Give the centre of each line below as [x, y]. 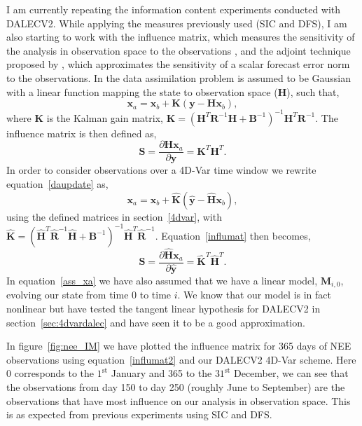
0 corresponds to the [50, 373]
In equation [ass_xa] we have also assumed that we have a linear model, [162, 280]
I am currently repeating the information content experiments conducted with [174, 9]
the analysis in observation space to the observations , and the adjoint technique [179, 50]
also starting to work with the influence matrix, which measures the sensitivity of [181, 37]
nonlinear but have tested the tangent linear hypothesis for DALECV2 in [163, 308]
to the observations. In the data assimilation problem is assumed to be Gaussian [179, 77]
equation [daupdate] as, [57, 183]
